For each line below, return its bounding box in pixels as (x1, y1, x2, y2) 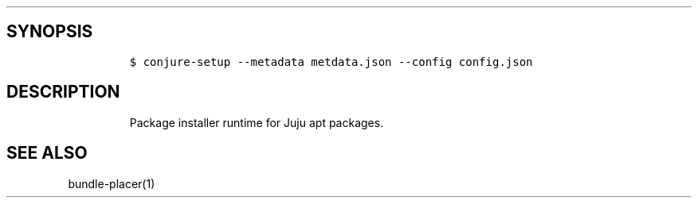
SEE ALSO (6, 143, 88, 164)
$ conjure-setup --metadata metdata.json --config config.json (129, 55, 533, 68)
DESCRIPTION (6, 82, 120, 102)
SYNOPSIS (6, 21, 93, 42)
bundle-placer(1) (68, 176, 155, 191)
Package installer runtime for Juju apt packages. (129, 115, 384, 129)
